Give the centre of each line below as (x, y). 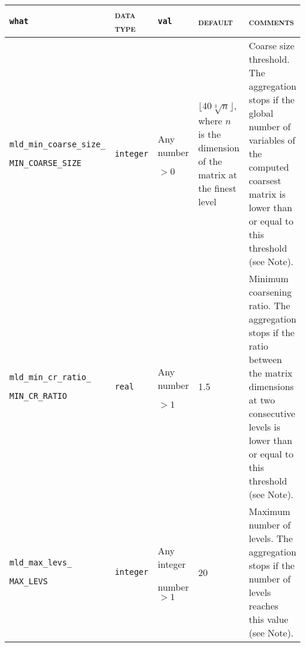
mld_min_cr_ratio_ (50, 377)
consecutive (272, 413)
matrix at (218, 175)
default (215, 21)
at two (262, 400)
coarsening (270, 292)
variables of (272, 140)
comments (271, 21)
